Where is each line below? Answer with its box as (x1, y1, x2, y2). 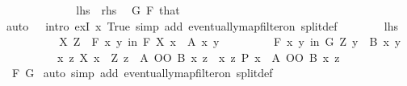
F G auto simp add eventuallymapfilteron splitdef (11, 64, 273, 81)
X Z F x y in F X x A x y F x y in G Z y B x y (59, 33, 401, 50)
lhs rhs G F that (76, 2, 180, 18)
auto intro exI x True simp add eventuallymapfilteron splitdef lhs (6, 17, 398, 34)
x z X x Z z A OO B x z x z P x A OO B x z (57, 48, 340, 65)
